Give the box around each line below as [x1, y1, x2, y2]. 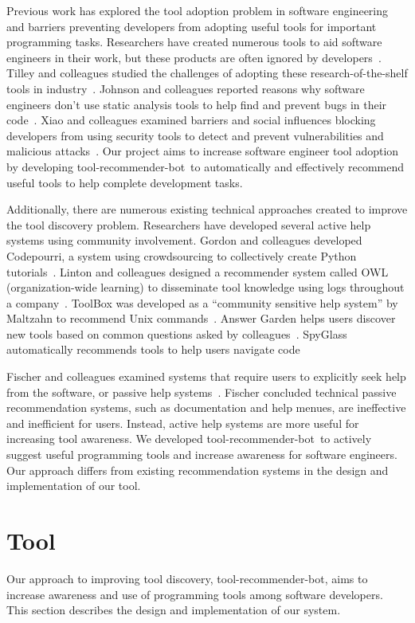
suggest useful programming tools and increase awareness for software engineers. [6, 446, 397, 463]
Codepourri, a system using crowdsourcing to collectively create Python [6, 247, 357, 264]
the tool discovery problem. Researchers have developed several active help [6, 216, 371, 233]
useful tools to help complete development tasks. [6, 174, 243, 190]
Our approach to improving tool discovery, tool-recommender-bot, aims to [6, 570, 368, 586]
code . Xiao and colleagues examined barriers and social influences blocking [6, 112, 376, 128]
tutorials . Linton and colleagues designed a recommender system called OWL [6, 263, 389, 280]
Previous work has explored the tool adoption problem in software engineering [6, 2, 389, 18]
